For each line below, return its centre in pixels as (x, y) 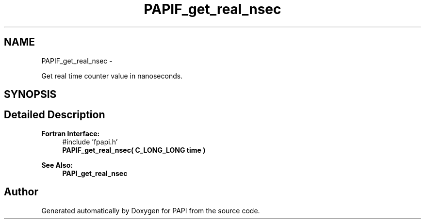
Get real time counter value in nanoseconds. (112, 76)
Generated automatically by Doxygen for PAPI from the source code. (151, 210)
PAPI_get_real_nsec (95, 173)
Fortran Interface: (71, 133)
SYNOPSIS (30, 95)
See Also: (57, 165)
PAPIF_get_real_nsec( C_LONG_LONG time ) (134, 150)
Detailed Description (55, 115)
